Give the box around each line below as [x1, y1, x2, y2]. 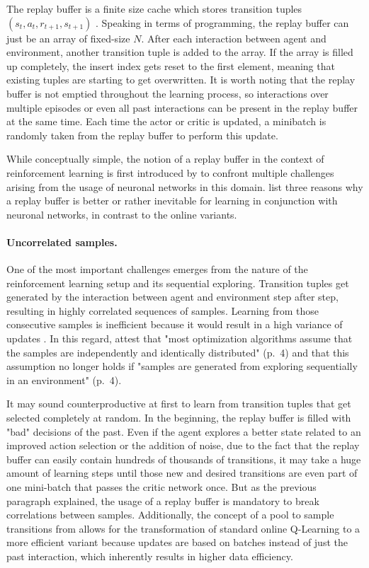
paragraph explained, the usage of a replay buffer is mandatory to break [6, 493, 319, 508]
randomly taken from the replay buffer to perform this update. [6, 127, 278, 142]
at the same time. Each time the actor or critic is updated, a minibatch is [6, 114, 327, 129]
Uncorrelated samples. [6, 234, 118, 249]
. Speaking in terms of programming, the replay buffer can [95, 15, 349, 30]
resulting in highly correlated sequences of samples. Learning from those [6, 303, 319, 318]
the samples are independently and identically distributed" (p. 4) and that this [6, 344, 349, 359]
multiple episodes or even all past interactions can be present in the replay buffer [6, 100, 358, 115]
